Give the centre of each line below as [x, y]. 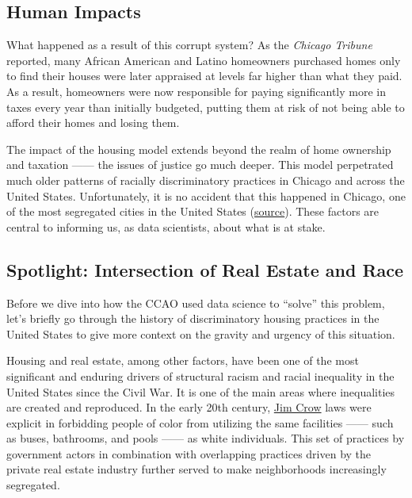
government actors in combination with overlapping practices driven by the [189, 453]
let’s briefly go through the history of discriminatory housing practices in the [193, 318]
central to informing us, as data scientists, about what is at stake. [166, 226]
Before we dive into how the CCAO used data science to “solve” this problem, [196, 303]
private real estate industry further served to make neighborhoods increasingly [196, 469]
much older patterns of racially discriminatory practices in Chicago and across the [206, 180]
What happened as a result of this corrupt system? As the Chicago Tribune [189, 45]
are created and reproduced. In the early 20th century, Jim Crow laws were [189, 407]
